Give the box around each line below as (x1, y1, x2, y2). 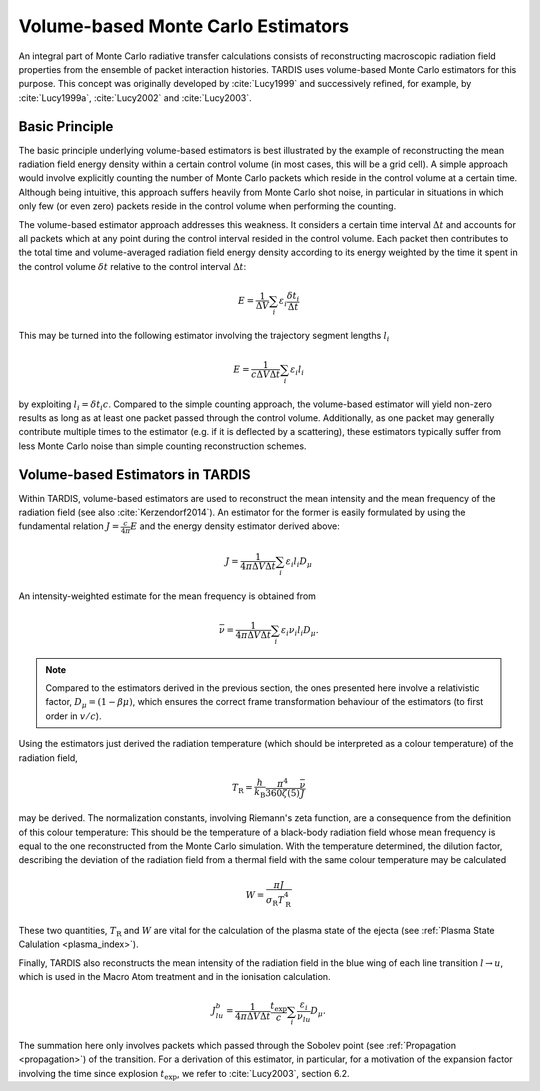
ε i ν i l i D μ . (280, 624, 319, 638)
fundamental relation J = (18, 520, 120, 532)
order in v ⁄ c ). (45, 710, 102, 722)
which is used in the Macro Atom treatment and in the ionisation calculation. (18, 971, 331, 983)
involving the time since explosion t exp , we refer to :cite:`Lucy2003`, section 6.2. (18, 1067, 350, 1082)
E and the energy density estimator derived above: (130, 520, 340, 532)
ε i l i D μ (285, 555, 313, 569)
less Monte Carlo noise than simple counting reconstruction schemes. (18, 440, 307, 452)
